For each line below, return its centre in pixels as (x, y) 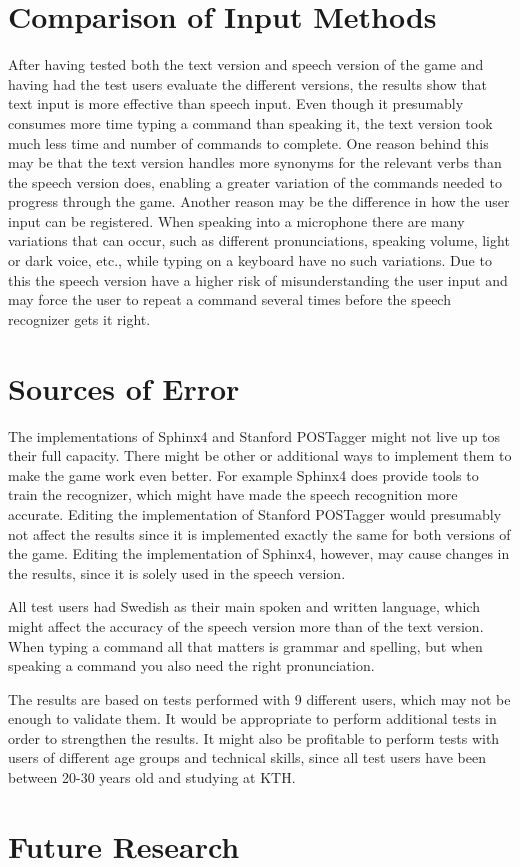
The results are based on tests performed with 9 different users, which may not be (259, 698)
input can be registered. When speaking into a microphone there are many (236, 220)
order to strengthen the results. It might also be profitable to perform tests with (254, 737)
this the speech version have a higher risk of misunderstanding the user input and (258, 279)
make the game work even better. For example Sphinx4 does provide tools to (243, 474)
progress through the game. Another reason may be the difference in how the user (259, 201)
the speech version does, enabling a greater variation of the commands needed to (255, 181)
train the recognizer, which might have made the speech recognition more (233, 494)
